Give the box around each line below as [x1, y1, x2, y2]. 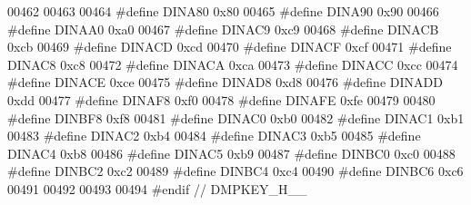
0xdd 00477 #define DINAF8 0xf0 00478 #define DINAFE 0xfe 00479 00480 [7, 90, 436, 109]
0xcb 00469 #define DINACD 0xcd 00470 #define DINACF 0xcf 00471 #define [7, 37, 452, 56]
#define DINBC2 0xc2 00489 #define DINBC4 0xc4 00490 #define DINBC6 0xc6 [7, 161, 464, 181]
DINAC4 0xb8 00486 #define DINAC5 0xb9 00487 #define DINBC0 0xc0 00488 [7, 143, 456, 162]
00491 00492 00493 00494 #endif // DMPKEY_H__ [7, 179, 307, 198]
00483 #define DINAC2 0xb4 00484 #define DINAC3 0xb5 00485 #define [7, 126, 421, 145]
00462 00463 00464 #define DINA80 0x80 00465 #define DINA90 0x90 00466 [7, 2, 439, 20]
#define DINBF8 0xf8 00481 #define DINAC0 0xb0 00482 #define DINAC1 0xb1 [7, 108, 465, 127]
